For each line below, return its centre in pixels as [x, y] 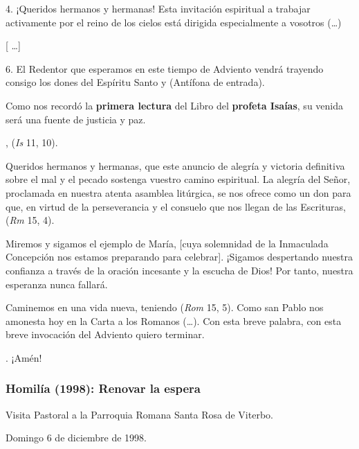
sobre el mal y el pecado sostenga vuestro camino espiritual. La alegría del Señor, [178, 179]
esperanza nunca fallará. [57, 284]
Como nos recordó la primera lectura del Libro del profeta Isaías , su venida [175, 105]
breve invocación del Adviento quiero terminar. [105, 334]
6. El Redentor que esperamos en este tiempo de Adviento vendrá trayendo [165, 68]
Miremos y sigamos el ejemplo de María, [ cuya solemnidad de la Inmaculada [167, 243]
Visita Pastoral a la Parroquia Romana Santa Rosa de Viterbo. [139, 414]
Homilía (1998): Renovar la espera [103, 388]
